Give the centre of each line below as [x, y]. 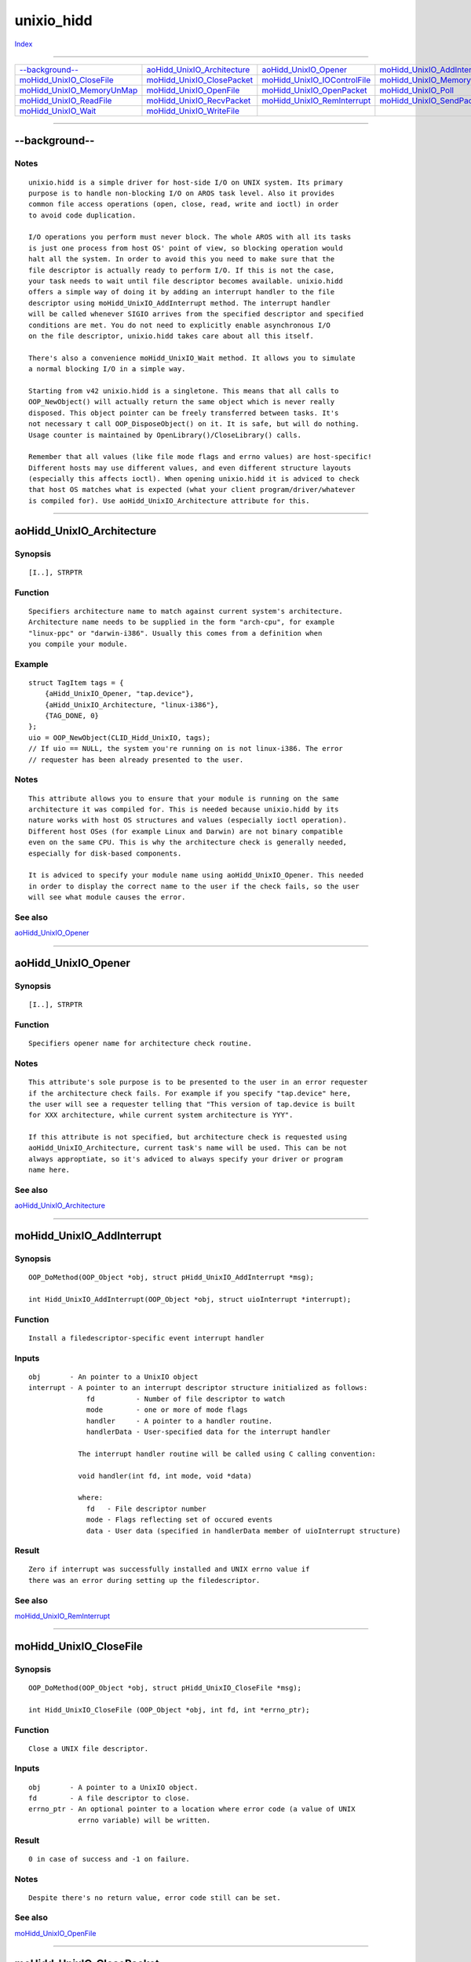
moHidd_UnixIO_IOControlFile [316, 80]
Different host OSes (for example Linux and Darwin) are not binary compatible [186, 831]
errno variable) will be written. [144, 1820]
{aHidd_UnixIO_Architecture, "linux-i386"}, [131, 705]
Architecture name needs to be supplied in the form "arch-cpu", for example [182, 622]
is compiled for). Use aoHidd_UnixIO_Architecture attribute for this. [169, 501]
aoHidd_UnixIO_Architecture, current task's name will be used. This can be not [188, 1148]
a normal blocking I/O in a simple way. [107, 369]
